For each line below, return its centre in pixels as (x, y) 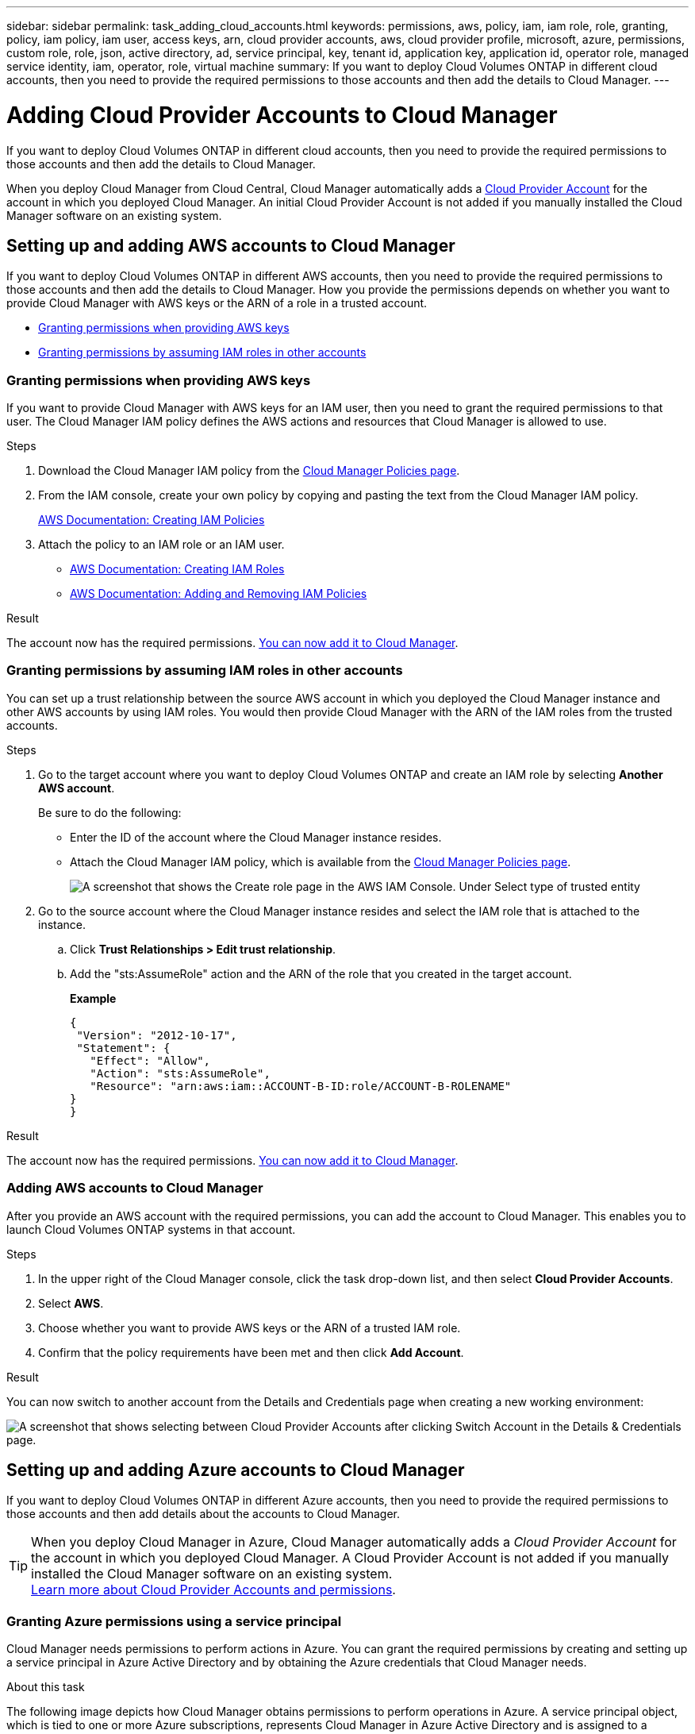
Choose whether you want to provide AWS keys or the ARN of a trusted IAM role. (250, 1327)
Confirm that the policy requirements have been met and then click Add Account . (251, 1352)
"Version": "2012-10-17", (157, 1035)
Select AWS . (71, 1303)
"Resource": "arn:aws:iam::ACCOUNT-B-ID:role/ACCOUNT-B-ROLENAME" (301, 1086)
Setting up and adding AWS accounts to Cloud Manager (231, 245)
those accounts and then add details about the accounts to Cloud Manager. (204, 1514)
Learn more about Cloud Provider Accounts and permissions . (213, 1590)
